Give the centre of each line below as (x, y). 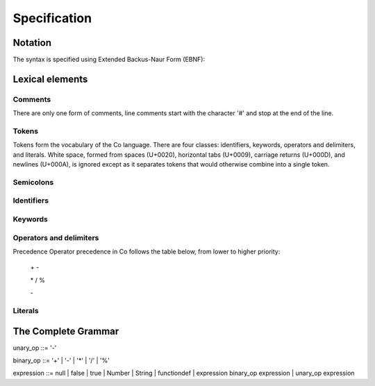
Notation (32, 43)
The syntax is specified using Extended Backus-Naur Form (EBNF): (109, 60)
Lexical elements (50, 79)
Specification (52, 18)
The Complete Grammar (66, 331)
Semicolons (33, 182)
